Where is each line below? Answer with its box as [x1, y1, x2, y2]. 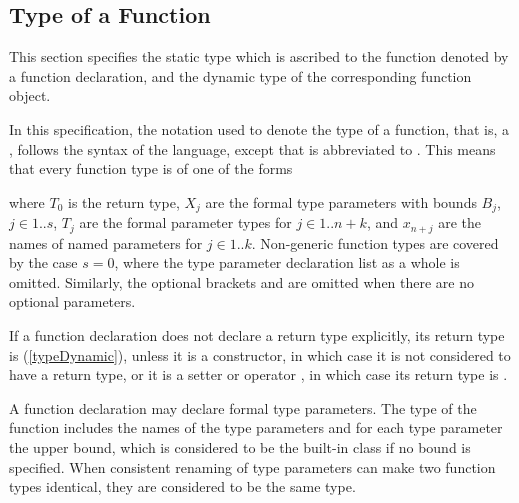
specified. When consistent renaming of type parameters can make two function [9, 456, 496, 477]
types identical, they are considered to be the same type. [9, 476, 356, 497]
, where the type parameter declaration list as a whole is [114, 252, 460, 273]
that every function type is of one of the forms [9, 158, 293, 179]
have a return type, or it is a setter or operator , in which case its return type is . [9, 364, 508, 385]
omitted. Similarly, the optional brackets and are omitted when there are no [9, 271, 475, 292]
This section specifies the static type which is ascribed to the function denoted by [9, 46, 509, 67]
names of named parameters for [9, 232, 203, 253]
